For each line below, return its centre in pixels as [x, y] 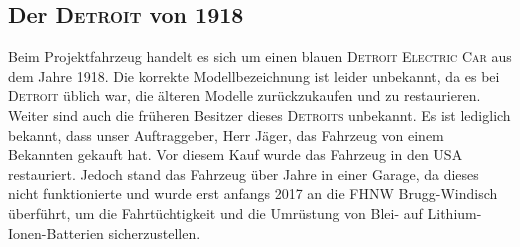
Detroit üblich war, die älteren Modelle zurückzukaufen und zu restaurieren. [244, 95]
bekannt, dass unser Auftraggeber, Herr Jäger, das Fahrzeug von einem [226, 134]
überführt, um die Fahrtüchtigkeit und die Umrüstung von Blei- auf [215, 212]
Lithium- [454, 212]
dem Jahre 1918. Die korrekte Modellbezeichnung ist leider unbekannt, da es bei [254, 75]
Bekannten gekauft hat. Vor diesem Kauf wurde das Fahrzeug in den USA [235, 154]
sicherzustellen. [154, 232]
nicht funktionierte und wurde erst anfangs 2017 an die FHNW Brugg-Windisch [253, 193]
